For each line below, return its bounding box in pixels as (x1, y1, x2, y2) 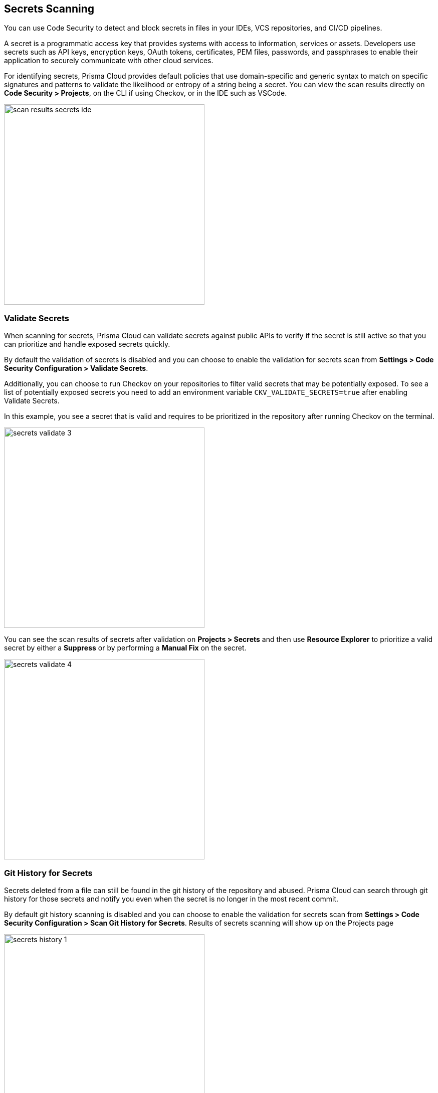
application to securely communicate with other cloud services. (4, 56, 213, 65)
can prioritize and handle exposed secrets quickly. (4, 340, 170, 349)
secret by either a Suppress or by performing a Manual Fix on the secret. (4, 643, 247, 652)
